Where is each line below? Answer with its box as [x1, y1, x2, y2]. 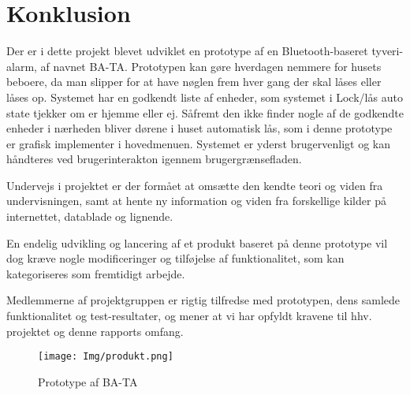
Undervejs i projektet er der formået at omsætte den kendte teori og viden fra [6, 177, 383, 193]
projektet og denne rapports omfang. [6, 322, 184, 339]
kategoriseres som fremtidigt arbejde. [6, 265, 185, 281]
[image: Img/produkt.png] [38, 351, 173, 363]
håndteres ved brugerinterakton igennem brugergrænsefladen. [6, 151, 302, 167]
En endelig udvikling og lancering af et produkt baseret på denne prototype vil [6, 234, 388, 251]
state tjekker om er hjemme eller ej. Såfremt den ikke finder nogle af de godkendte [6, 104, 404, 121]
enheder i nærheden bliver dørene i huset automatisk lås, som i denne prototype [6, 120, 393, 136]
